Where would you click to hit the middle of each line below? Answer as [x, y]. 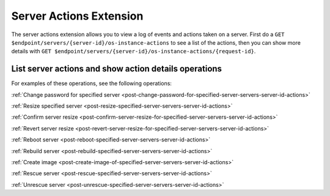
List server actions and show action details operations [117, 69]
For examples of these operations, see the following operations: [92, 83]
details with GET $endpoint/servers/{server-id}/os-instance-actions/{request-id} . [134, 51]
